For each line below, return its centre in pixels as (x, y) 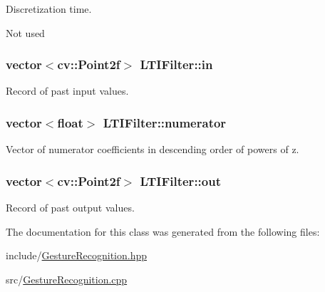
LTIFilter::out (180, 181)
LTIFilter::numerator (165, 122)
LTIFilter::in (176, 64)
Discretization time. (49, 9)
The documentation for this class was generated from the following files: (163, 231)
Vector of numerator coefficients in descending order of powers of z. (153, 149)
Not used (25, 32)
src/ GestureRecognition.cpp (67, 279)
